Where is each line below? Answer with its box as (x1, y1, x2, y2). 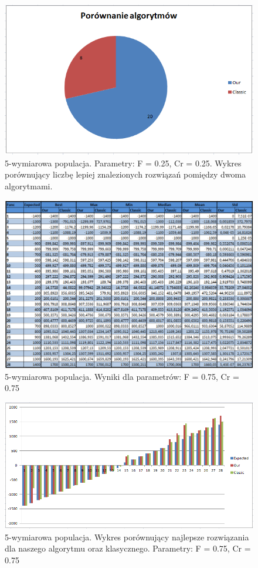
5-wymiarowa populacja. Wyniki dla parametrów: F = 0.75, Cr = (5, 370, 239, 382)
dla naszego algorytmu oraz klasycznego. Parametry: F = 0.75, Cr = (5, 542, 251, 554)
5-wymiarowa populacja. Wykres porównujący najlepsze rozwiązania (5, 530, 249, 543)
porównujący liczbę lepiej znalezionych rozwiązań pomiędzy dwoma (5, 168, 246, 181)
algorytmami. (5, 179, 53, 192)
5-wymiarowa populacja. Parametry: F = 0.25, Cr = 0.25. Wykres (5, 156, 242, 169)
